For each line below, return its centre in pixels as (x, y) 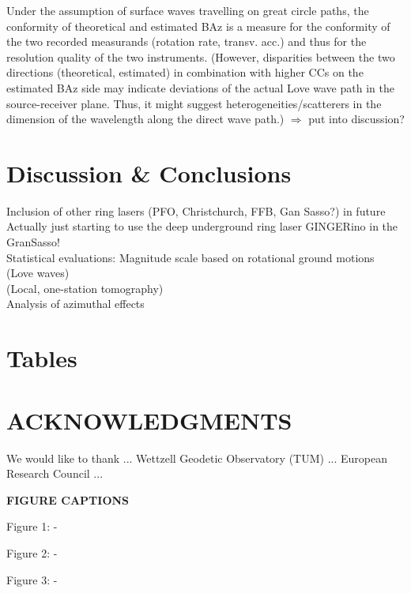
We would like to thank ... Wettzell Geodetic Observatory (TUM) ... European (197, 458)
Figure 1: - (32, 526)
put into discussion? (356, 119)
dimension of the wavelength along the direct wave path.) (145, 119)
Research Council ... (55, 473)
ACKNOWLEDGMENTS (149, 420)
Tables (42, 358)
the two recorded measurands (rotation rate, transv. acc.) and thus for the (187, 41)
